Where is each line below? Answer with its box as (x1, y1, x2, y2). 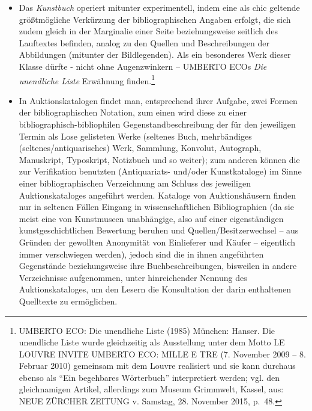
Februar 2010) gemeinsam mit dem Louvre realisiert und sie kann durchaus (19, 359, 296, 372)
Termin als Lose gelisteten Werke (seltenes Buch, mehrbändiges (19, 129, 252, 142)
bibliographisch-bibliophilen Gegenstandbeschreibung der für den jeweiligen (19, 118, 296, 130)
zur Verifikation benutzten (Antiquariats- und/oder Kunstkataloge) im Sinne (19, 165, 302, 178)
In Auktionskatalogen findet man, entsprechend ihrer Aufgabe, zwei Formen (19, 94, 298, 107)
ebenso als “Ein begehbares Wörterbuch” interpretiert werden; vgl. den (19, 371, 280, 383)
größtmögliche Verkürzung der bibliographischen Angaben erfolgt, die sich (19, 13, 291, 25)
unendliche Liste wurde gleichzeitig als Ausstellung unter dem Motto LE (19, 336, 285, 348)
